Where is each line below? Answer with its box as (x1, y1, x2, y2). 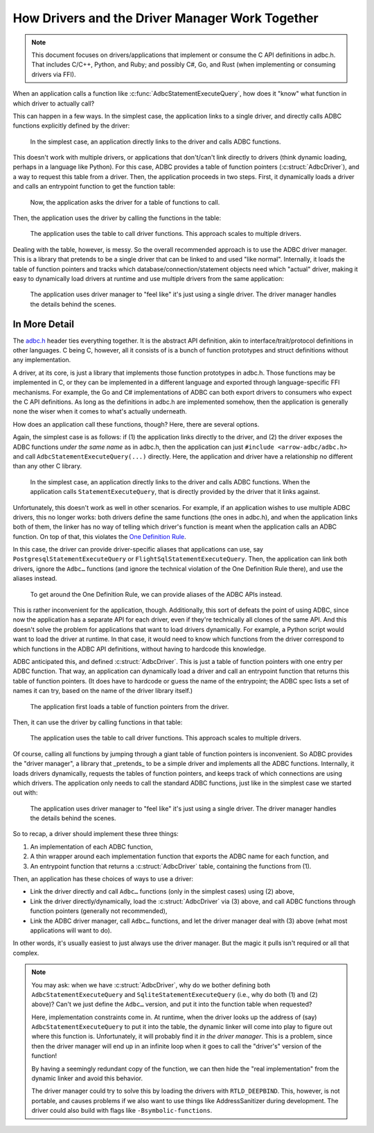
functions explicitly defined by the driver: (12, 121, 130, 130)
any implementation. (12, 356, 71, 364)
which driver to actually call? (12, 99, 95, 108)
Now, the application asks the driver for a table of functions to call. (30, 198, 220, 206)
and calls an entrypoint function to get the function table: (12, 182, 176, 191)
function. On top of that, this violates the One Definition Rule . (12, 532, 186, 540)
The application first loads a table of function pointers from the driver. (30, 702, 229, 710)
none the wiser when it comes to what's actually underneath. (12, 407, 187, 416)
